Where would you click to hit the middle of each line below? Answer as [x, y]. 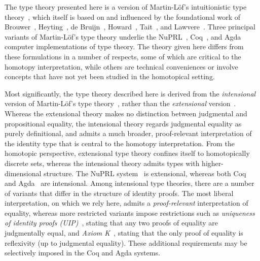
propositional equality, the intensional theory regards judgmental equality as [123, 123]
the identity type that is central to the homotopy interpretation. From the [120, 143]
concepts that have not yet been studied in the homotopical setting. [110, 76]
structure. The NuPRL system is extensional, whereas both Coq [145, 173]
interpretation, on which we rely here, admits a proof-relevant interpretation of [126, 203]
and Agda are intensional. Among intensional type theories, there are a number [129, 183]
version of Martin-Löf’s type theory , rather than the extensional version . [120, 103]
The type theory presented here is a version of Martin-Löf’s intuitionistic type [126, 7]
